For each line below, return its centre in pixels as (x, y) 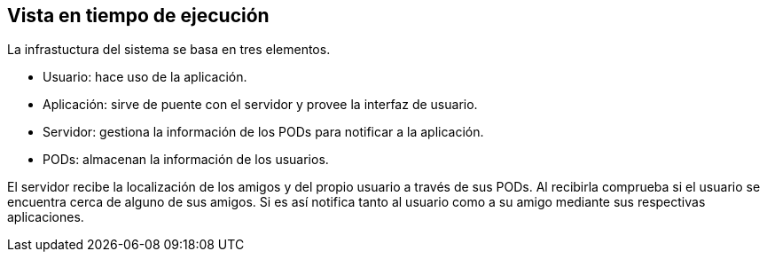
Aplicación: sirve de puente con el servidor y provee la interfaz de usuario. (260, 105)
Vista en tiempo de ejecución (138, 16)
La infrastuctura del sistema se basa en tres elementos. (169, 50)
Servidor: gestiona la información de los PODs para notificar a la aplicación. (263, 132)
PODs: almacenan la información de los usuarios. (186, 160)
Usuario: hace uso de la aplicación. (145, 77)
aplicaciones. (46, 217)
